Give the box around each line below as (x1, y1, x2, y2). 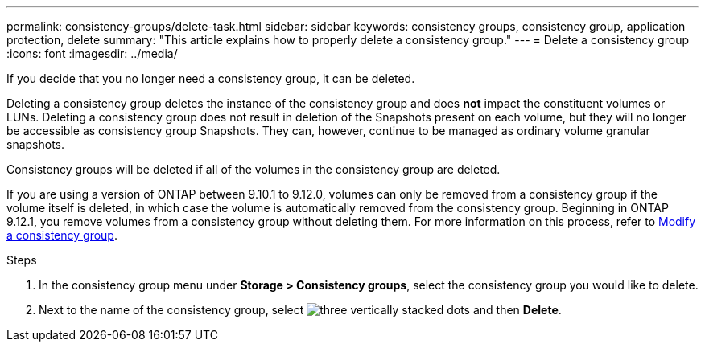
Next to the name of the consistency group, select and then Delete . (39, 303, 562, 317)
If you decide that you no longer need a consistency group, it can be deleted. (6, 72, 415, 85)
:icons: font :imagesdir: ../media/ (6, 47, 178, 60)
